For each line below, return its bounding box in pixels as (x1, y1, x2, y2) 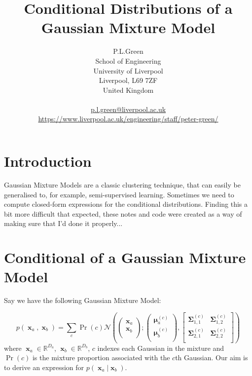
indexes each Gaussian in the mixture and (97, 342, 224, 353)
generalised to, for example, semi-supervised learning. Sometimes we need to (4, 189, 234, 199)
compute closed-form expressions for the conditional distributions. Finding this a (4, 199, 248, 209)
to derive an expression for (4, 362, 84, 372)
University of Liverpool (93, 65, 163, 75)
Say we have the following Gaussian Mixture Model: (4, 295, 161, 305)
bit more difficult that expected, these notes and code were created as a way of (4, 208, 242, 219)
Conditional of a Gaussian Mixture (4, 247, 246, 267)
